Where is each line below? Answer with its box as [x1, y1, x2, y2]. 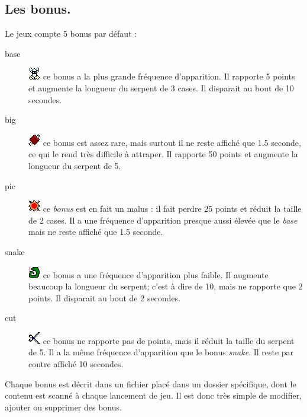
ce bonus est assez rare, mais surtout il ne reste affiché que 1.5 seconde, [43, 136, 301, 148]
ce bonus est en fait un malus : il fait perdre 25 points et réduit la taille [43, 202, 302, 215]
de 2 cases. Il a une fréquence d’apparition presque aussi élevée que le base [28, 214, 298, 226]
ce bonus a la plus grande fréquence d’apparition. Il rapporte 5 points [43, 70, 295, 82]
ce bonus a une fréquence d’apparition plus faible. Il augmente [43, 268, 269, 281]
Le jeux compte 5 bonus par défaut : [5, 27, 137, 40]
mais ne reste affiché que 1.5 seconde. [28, 225, 163, 238]
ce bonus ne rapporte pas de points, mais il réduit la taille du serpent [43, 334, 295, 346]
